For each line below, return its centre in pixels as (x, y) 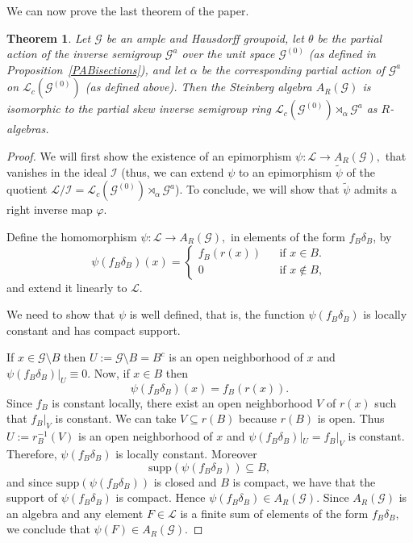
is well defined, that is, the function (217, 314)
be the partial (350, 38)
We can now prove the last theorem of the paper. (128, 10)
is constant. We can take (116, 418)
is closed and (185, 481)
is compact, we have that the (304, 481)
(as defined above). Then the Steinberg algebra (198, 87)
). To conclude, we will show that (257, 189)
